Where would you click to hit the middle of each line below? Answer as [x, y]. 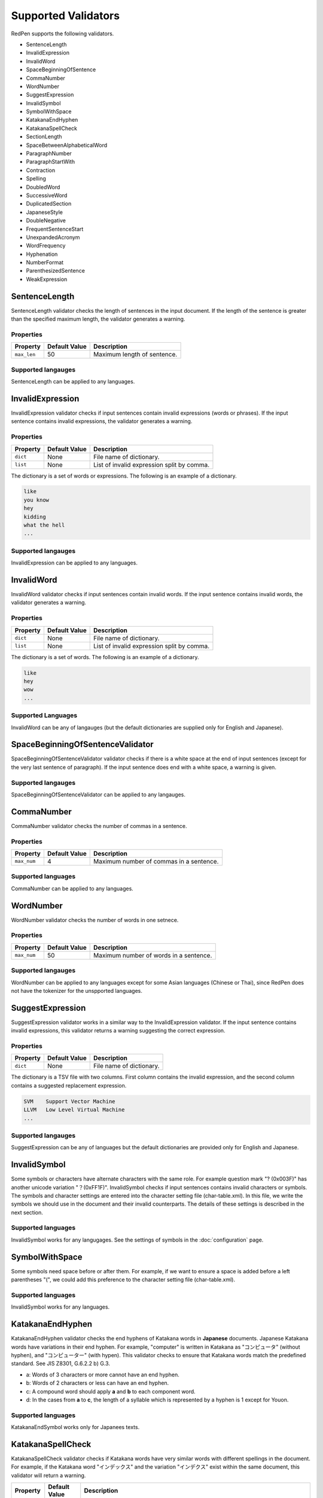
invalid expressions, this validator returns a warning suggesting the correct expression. [118, 1031]
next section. [27, 1212]
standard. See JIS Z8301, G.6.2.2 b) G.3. [61, 1364]
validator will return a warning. [48, 1475]
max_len [25, 354]
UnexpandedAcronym [53, 237]
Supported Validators [65, 16]
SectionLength [44, 137]
